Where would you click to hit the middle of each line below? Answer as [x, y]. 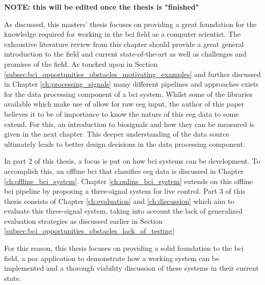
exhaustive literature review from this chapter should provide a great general [124, 44]
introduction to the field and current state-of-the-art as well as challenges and [125, 54]
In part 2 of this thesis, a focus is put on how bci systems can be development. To [132, 161]
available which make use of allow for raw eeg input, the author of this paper [124, 104]
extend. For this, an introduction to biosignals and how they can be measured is [129, 124]
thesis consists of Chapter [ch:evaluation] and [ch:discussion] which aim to [119, 201]
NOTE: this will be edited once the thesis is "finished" [102, 7]
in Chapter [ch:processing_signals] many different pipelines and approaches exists [131, 84]
